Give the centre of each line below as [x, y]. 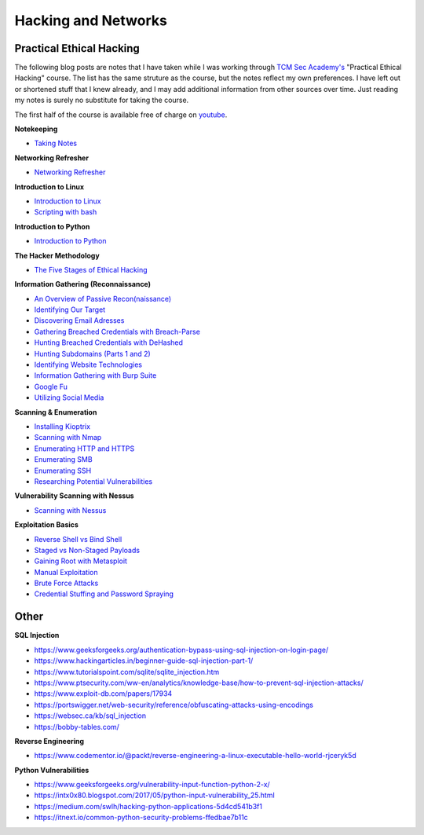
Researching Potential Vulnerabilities [93, 481]
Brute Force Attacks [66, 583]
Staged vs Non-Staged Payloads [87, 550]
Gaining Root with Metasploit [80, 561]
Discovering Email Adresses [79, 320]
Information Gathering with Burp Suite [95, 375]
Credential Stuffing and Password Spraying [104, 594]
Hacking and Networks [91, 20]
